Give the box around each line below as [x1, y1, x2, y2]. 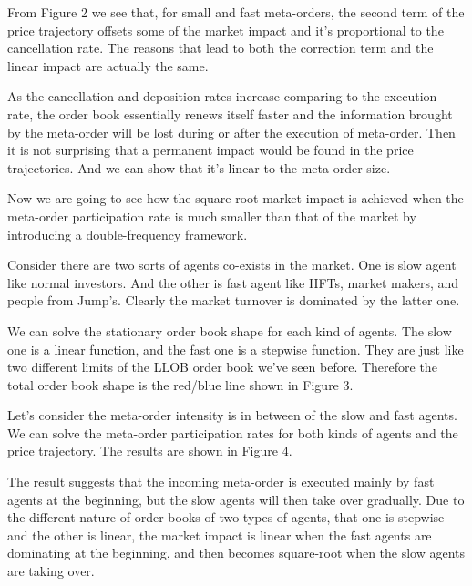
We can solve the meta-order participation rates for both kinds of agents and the [7, 423, 458, 442]
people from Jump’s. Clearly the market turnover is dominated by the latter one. [7, 291, 460, 310]
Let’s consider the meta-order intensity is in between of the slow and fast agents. [7, 406, 457, 425]
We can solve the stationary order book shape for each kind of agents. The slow [7, 321, 452, 340]
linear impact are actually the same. [7, 56, 209, 75]
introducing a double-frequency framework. [7, 224, 248, 243]
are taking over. [7, 561, 95, 581]
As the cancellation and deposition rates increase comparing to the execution [7, 87, 437, 106]
